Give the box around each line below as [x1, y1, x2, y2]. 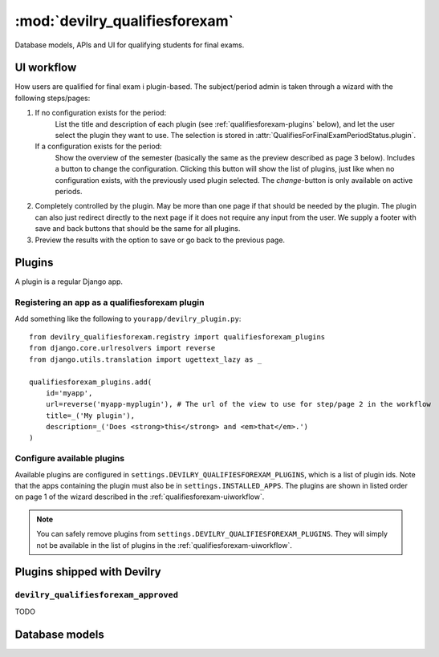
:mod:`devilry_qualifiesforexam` [14, 12, 234, 30]
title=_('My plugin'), [45, 411, 136, 420]
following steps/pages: [14, 93, 91, 103]
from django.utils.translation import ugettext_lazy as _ [29, 355, 262, 364]
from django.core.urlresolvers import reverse [29, 343, 216, 353]
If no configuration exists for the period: [35, 108, 167, 118]
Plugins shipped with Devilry [14, 566, 161, 579]
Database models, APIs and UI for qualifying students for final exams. [14, 40, 245, 50]
